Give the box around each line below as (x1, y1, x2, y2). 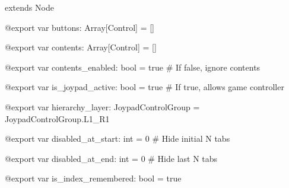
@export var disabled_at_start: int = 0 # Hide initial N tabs (5, 132, 230, 145)
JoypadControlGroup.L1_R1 (5, 112, 110, 125)
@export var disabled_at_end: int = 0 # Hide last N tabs (5, 152, 218, 164)
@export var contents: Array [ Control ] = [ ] (5, 41, 157, 53)
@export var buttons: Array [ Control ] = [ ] (5, 21, 154, 33)
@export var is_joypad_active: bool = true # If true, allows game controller (5, 81, 284, 93)
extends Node (5, 1, 54, 13)
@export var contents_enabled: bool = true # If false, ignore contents (5, 60, 261, 73)
